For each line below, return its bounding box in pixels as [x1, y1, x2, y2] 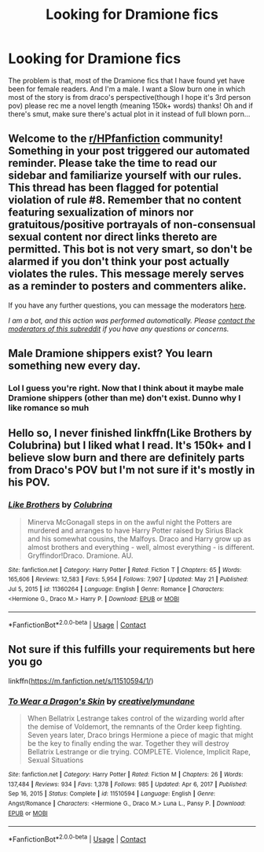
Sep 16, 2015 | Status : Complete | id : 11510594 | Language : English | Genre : [8, 790, 216, 798]
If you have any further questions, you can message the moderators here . [8, 301, 247, 310]
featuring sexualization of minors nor [8, 206, 194, 219]
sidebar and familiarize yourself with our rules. [8, 169, 242, 183]
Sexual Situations [27, 755, 84, 765]
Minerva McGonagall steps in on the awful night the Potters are [27, 517, 233, 526]
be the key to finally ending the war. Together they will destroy [27, 739, 229, 748]
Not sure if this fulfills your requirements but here [8, 643, 255, 656]
